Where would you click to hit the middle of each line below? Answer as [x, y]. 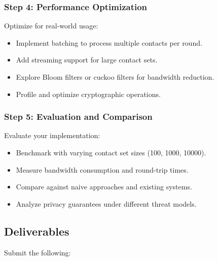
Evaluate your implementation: [52, 135]
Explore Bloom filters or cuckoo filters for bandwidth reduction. [115, 77]
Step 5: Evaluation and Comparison [78, 117]
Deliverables [37, 231]
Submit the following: [38, 252]
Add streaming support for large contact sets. [87, 60]
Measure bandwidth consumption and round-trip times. [102, 169]
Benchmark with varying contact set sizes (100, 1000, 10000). [111, 152]
